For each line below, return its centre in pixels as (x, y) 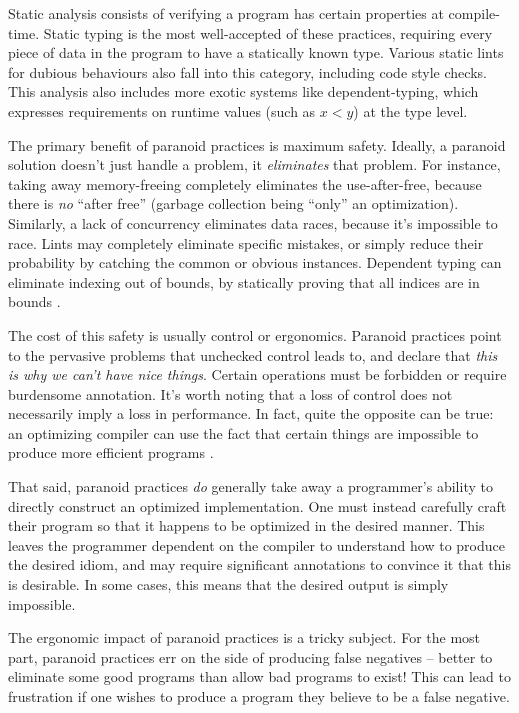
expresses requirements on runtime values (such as (162, 110)
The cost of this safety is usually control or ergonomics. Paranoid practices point (255, 334)
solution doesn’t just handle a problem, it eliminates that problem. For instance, (254, 164)
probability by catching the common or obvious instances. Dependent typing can (255, 262)
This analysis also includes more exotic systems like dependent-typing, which (243, 91)
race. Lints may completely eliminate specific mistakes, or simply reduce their (246, 242)
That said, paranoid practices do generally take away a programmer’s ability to (250, 486)
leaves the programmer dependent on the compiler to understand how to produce (256, 544)
